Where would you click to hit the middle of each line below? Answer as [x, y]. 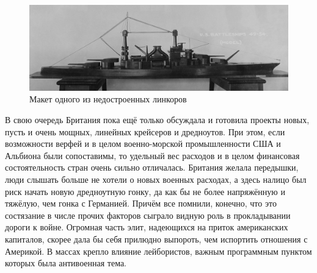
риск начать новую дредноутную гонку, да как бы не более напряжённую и [145, 191]
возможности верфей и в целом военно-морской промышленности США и [143, 144]
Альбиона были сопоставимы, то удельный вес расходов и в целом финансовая [152, 155]
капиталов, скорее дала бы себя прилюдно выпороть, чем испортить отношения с [156, 239]
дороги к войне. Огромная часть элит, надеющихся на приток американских [147, 227]
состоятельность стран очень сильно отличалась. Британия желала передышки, [152, 167]
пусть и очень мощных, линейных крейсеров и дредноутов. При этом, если [145, 131]
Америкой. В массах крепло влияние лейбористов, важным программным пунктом [158, 251]
